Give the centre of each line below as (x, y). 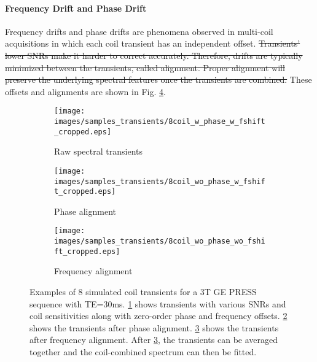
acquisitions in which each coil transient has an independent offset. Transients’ (153, 43)
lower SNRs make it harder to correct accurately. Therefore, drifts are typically (154, 55)
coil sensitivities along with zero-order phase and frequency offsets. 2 (158, 316)
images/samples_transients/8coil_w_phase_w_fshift (160, 122)
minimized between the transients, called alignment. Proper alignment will (145, 67)
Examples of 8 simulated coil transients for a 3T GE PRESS (143, 292)
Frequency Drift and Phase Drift (76, 8)
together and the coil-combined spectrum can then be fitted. (143, 352)
